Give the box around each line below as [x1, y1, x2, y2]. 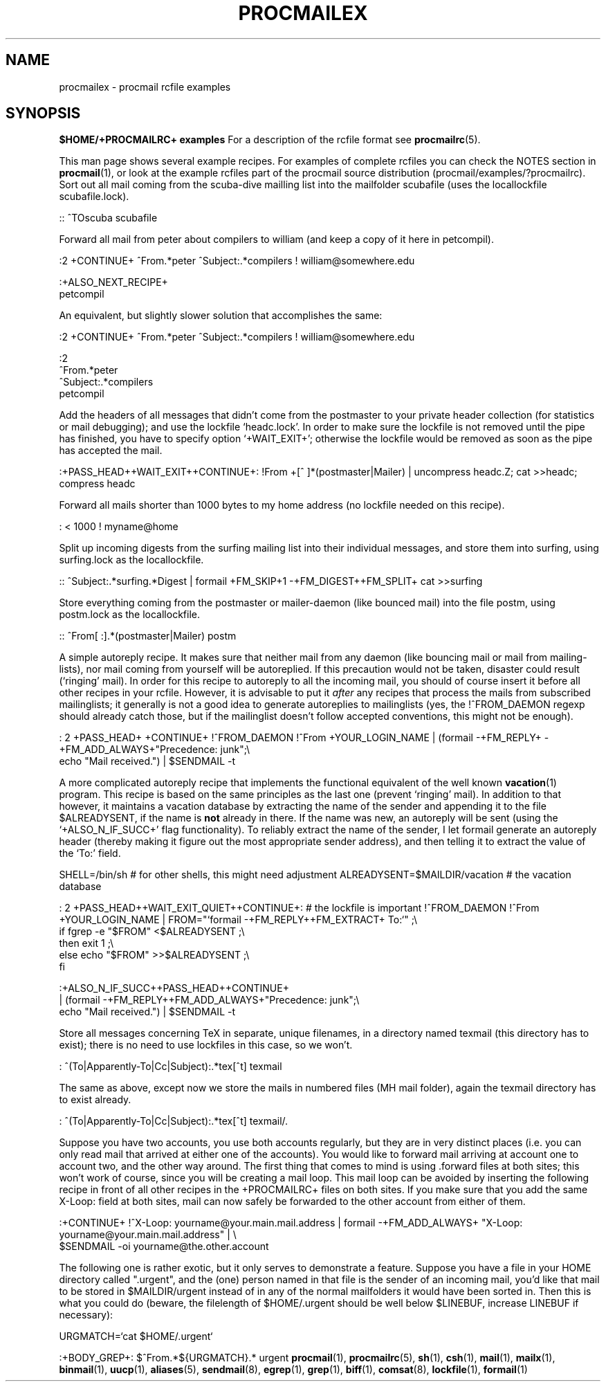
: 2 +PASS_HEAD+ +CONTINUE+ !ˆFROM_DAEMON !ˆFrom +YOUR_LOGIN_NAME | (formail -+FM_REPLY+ [59, 732, 542, 744]
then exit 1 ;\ [59, 937, 114, 950]
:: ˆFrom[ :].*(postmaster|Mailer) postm [59, 630, 237, 642]
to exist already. [59, 1094, 131, 1106]
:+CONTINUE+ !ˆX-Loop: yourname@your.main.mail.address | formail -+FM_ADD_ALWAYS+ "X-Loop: [59, 1217, 523, 1229]
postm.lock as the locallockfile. [59, 608, 200, 621]
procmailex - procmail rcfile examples [59, 80, 231, 93]
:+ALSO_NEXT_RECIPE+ [59, 276, 168, 289]
